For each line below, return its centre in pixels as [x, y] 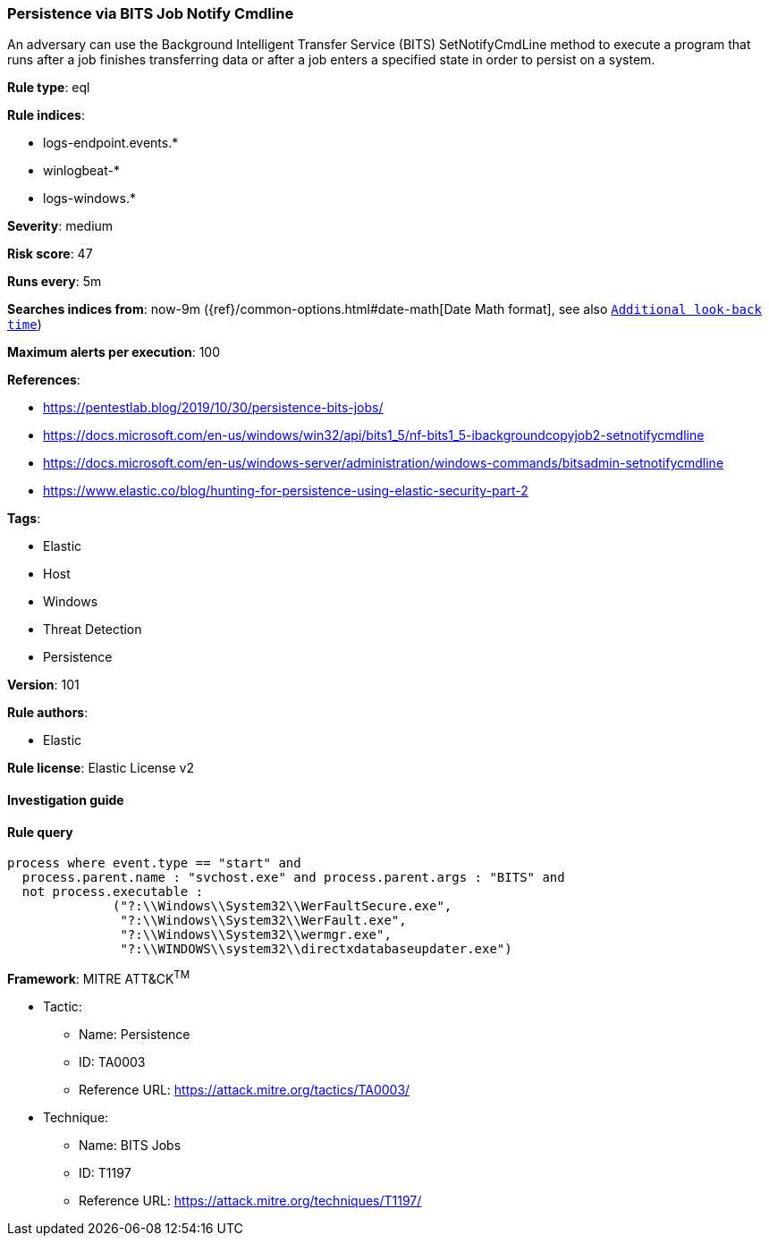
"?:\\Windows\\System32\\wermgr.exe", [256, 935]
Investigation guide [66, 799]
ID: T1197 [105, 1172]
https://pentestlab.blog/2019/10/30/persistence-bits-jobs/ [213, 408]
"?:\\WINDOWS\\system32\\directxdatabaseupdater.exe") [316, 949]
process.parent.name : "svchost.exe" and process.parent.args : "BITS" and [293, 878]
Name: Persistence [135, 1034]
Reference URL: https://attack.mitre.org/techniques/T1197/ [250, 1200]
